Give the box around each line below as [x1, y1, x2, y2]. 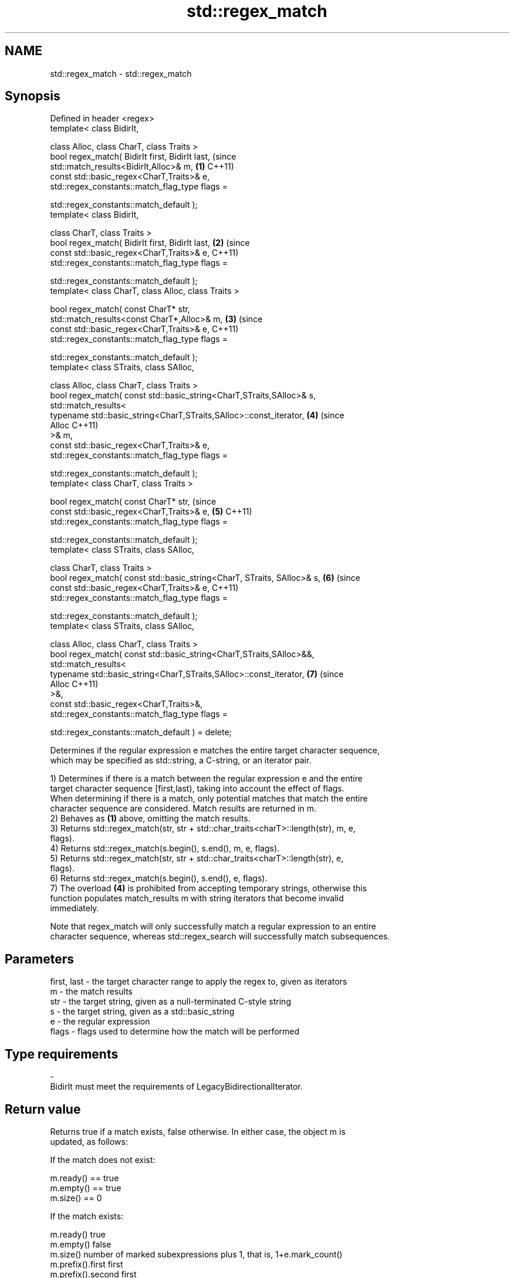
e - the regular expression [50, 1016, 150, 1027]
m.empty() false [50, 1239, 111, 1249]
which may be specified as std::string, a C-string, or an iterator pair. [50, 755, 312, 766]
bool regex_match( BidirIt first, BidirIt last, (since [50, 151, 236, 162]
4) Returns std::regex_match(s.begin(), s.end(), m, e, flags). [50, 843, 280, 854]
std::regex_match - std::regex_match [50, 68, 192, 79]
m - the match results [50, 986, 133, 997]
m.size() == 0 [50, 1192, 102, 1203]
